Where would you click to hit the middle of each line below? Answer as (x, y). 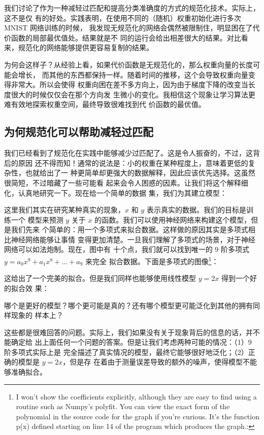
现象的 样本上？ (37, 315)
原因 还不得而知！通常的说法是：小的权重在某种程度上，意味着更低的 (133, 162)
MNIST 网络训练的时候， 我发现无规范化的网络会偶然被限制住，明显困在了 (128, 28)
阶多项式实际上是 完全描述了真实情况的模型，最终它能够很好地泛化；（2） (126, 352)
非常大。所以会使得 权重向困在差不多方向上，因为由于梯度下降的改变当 (129, 84)
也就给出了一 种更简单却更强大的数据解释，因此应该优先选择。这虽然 (140, 173)
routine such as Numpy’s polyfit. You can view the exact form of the (123, 406)
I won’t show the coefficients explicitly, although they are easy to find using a (136, 396)
